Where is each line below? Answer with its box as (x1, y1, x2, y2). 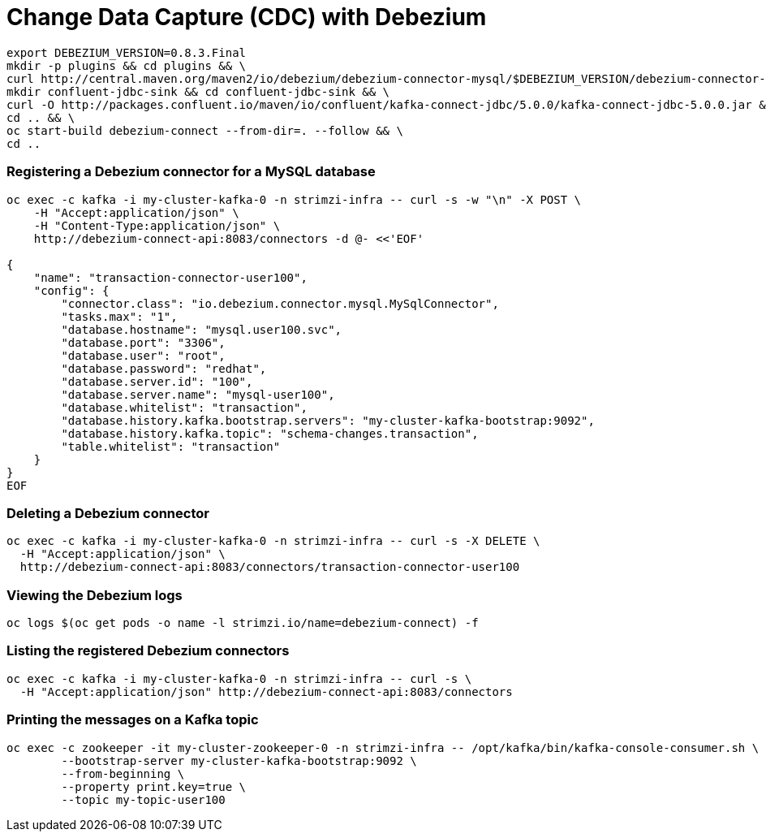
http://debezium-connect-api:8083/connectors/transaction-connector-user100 (19, 560, 520, 574)
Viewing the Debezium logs (6, 586, 183, 603)
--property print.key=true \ (61, 780, 247, 793)
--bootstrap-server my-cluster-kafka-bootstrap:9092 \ (61, 754, 417, 767)
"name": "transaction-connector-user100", (33, 270, 308, 284)
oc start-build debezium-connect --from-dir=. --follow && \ (6, 123, 403, 137)
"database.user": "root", (61, 348, 226, 362)
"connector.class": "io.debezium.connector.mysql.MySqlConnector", (61, 296, 499, 310)
